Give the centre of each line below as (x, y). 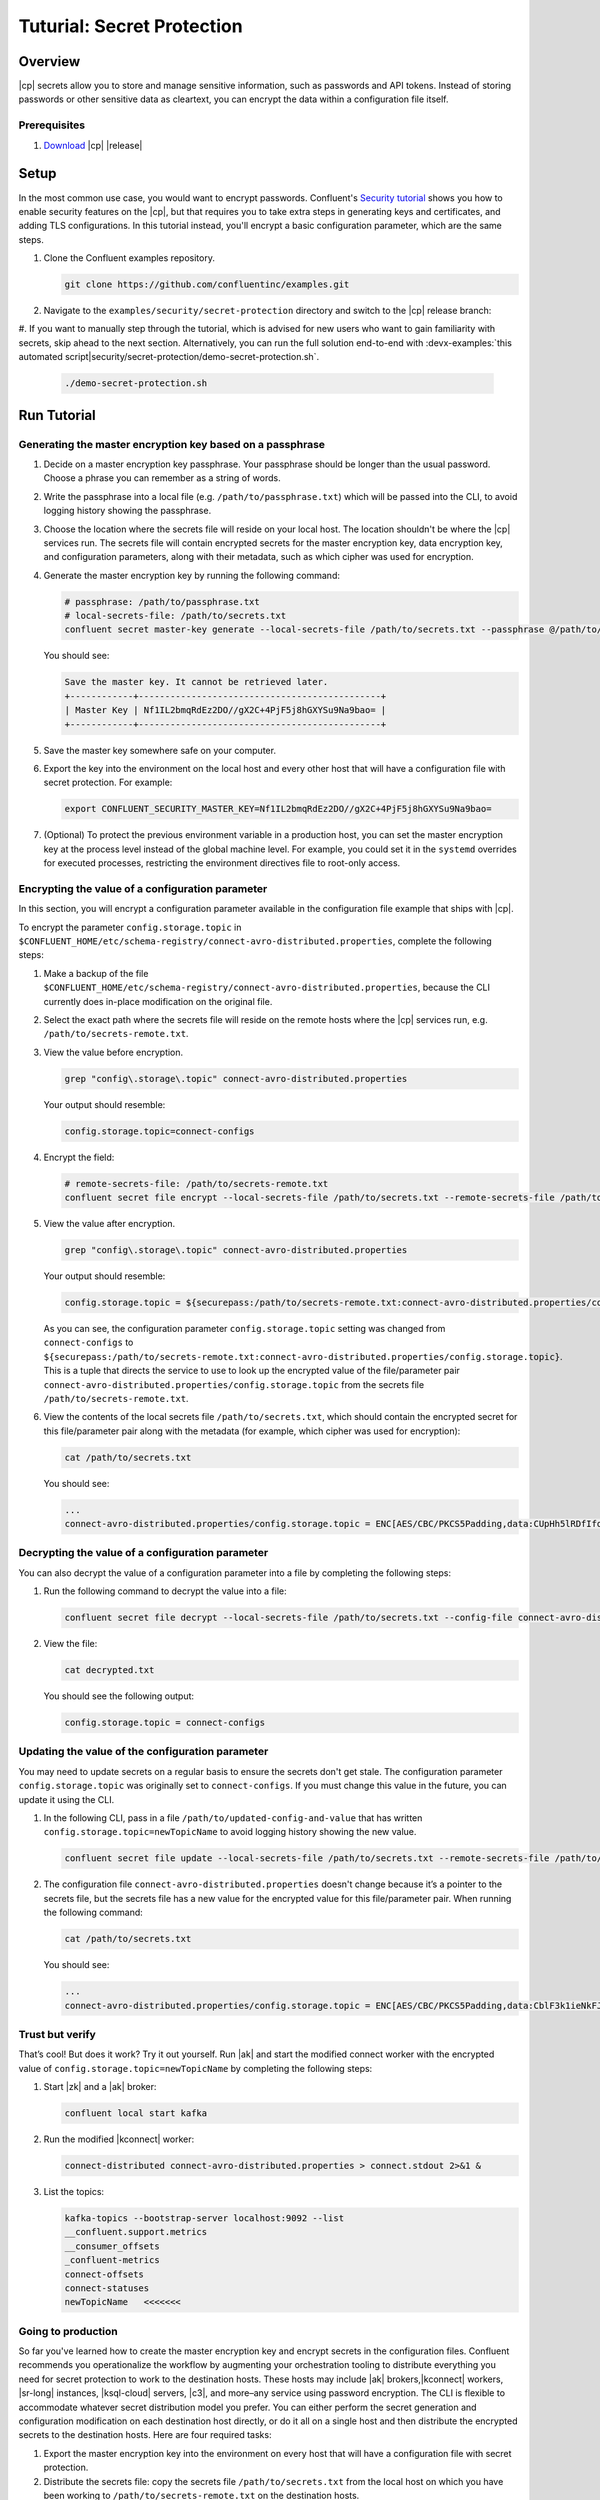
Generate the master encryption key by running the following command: (191, 575)
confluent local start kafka (136, 2113)
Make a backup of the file (96, 973)
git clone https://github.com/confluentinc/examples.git (207, 284)
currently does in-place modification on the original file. (158, 1001)
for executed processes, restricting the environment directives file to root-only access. (222, 863)
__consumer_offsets (112, 2246)
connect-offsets (104, 2274)
